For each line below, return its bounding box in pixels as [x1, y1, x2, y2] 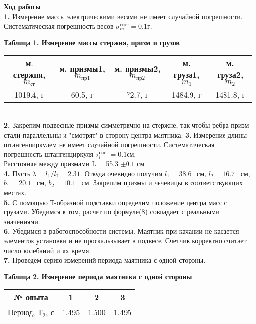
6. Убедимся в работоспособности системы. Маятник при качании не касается [4, 226, 239, 236]
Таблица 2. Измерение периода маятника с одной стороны [4, 271, 192, 281]
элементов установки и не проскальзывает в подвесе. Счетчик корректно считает [4, 236, 247, 246]
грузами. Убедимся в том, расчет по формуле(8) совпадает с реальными [4, 206, 220, 217]
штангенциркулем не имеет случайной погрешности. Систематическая [4, 139, 215, 149]
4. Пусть [4, 168, 31, 178]
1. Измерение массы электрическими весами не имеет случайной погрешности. [4, 11, 243, 21]
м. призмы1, [59, 62, 105, 74]
